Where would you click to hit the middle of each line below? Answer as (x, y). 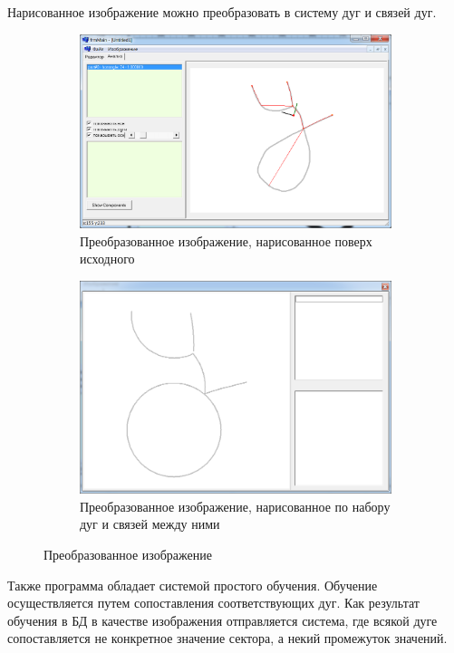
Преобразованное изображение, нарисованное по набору (235, 506)
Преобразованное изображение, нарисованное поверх (226, 240)
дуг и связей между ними (150, 524)
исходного (107, 259)
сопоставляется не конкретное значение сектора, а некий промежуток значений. (227, 638)
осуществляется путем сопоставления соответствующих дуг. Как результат (213, 603)
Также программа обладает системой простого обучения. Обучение (193, 585)
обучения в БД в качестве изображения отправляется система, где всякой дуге (222, 620)
